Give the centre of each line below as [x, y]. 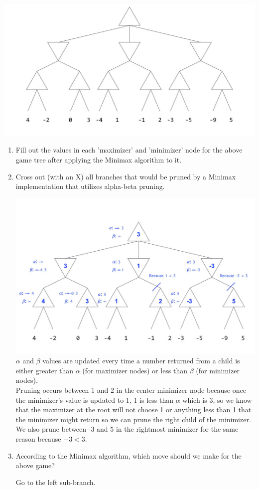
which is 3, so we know [217, 400]
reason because [38, 438]
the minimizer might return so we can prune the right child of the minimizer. [133, 419]
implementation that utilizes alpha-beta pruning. [90, 186]
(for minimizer [218, 370]
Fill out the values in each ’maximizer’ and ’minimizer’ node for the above [129, 150]
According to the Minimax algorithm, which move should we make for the [129, 455]
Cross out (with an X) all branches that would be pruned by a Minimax [126, 176]
